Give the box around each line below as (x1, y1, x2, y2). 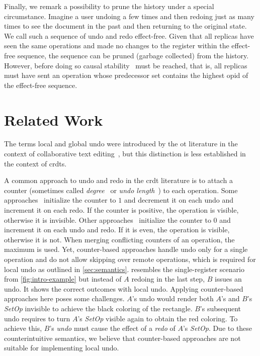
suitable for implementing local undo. (4, 342, 119, 353)
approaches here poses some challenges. (4, 293, 125, 304)
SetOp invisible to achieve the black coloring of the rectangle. (4, 303, 193, 313)
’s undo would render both (132, 293, 214, 304)
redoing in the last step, (131, 274, 205, 284)
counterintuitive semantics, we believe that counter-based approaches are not (4, 332, 241, 343)
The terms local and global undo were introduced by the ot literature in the (4, 138, 238, 149)
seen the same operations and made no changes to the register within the (4, 40, 229, 51)
